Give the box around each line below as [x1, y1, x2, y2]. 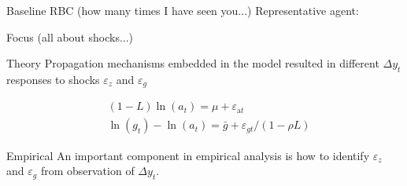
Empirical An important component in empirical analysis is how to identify [6, 147, 370, 163]
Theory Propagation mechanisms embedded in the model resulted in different [6, 55, 379, 71]
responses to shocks [6, 71, 100, 87]
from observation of [40, 162, 135, 179]
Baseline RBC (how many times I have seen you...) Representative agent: [6, 2, 359, 18]
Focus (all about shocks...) [6, 28, 134, 45]
